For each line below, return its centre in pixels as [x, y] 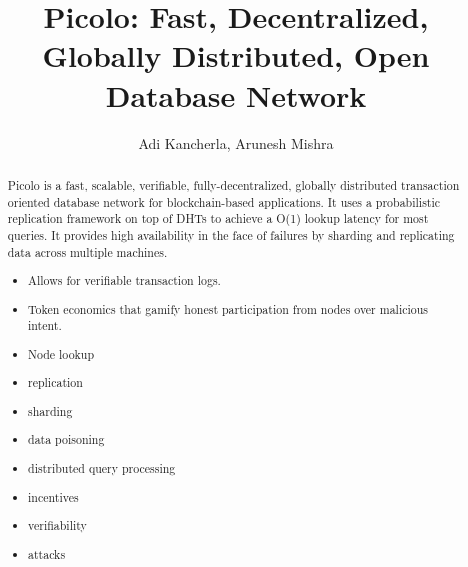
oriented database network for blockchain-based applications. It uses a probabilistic [224, 201]
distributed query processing [102, 468]
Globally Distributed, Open [236, 55]
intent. [45, 325]
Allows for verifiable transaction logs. [124, 280]
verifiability [57, 525]
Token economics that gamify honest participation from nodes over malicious [228, 308]
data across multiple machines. [87, 251]
